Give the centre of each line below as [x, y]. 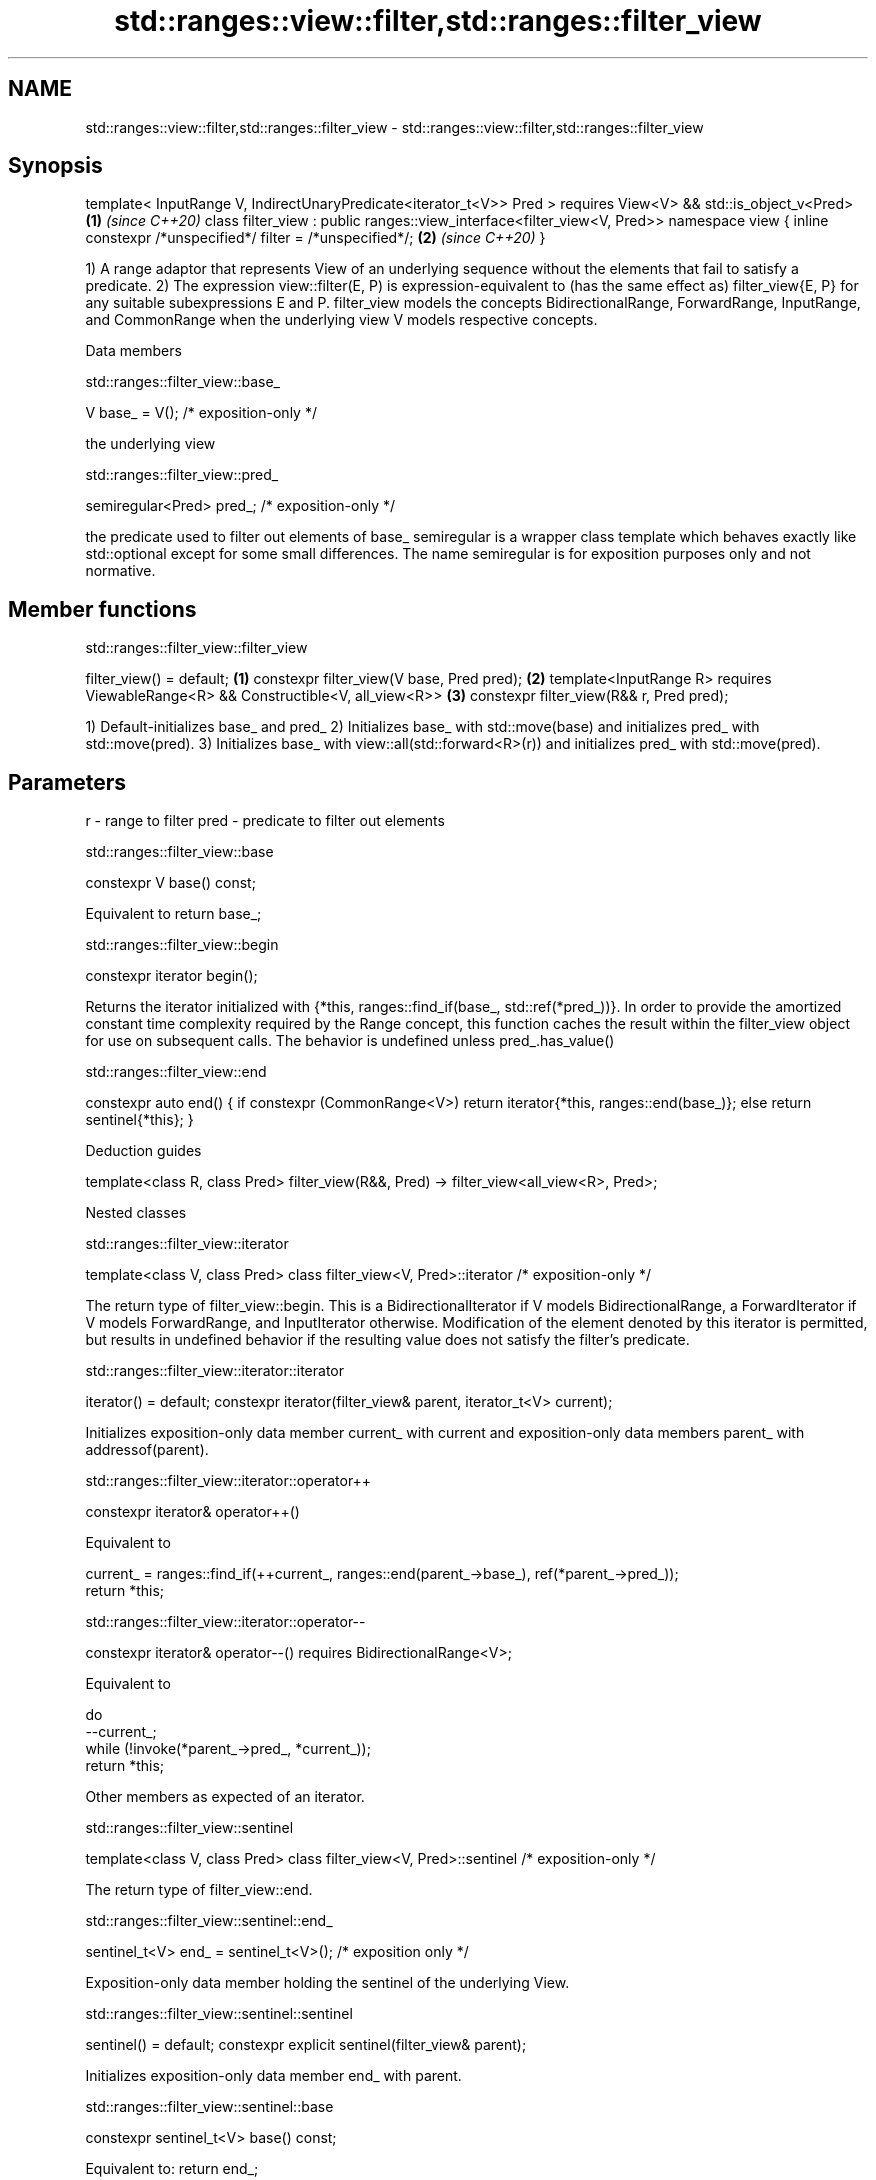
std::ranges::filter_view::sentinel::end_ [209, 1921]
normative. [120, 571]
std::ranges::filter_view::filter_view [196, 648]
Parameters [67, 782]
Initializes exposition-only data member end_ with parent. [273, 2076]
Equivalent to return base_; [173, 914]
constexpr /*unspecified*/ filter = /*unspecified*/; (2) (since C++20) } [315, 238]
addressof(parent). [147, 1450]
